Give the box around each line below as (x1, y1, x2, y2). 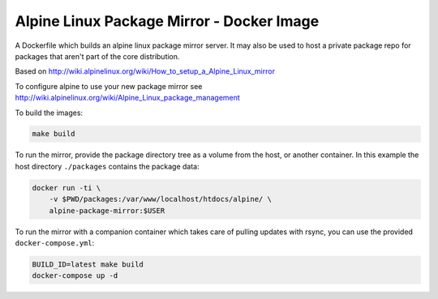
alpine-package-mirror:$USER (49, 206, 165, 215)
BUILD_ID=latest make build (32, 259, 144, 269)
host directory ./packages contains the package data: (15, 161, 200, 171)
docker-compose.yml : (15, 238, 95, 247)
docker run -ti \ (32, 183, 101, 192)
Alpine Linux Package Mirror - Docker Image (15, 12, 320, 30)
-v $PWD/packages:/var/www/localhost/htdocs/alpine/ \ (49, 194, 272, 204)
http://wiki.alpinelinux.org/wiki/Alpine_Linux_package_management (15, 93, 241, 103)
